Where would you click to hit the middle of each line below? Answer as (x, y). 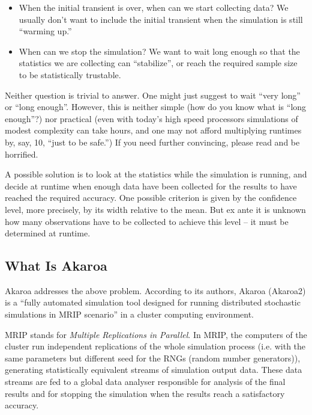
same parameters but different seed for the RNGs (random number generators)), (153, 358)
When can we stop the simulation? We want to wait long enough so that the (159, 51)
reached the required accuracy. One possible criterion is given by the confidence (151, 198)
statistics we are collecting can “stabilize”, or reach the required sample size (158, 63)
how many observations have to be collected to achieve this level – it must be (147, 221)
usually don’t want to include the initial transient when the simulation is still (161, 19)
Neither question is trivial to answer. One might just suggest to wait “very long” (153, 95)
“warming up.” (45, 31)
